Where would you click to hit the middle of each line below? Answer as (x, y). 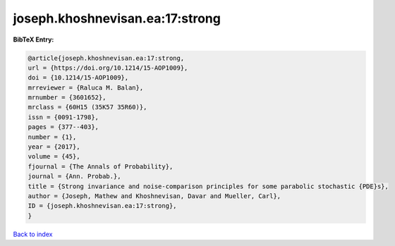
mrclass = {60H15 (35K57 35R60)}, (87, 107)
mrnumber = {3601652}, (67, 98)
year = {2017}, (54, 147)
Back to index (33, 234)
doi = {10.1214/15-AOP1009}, (78, 78)
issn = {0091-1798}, (63, 117)
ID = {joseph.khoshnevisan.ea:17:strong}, (102, 206)
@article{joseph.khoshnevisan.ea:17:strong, (106, 58)
